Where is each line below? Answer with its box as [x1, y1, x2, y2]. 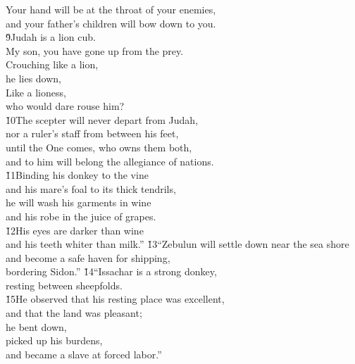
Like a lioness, [6, 84, 66, 99]
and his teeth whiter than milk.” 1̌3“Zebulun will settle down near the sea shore [6, 237, 349, 251]
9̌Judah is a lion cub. [6, 30, 96, 44]
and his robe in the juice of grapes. [6, 208, 156, 223]
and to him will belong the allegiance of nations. [6, 153, 214, 168]
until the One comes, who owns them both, [6, 139, 192, 154]
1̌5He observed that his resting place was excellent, [6, 291, 225, 306]
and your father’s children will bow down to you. [6, 15, 216, 30]
